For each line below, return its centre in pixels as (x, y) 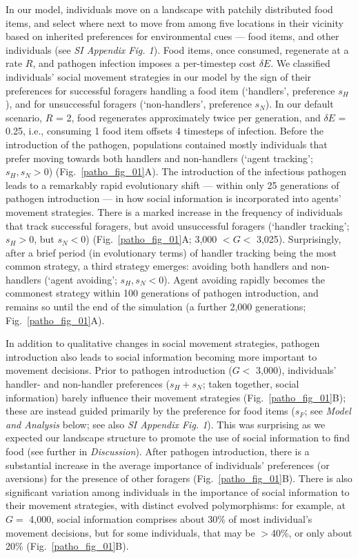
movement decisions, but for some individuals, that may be (130, 532)
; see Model (328, 411)
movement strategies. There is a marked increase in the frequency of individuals (174, 211)
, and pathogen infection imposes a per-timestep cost (144, 63)
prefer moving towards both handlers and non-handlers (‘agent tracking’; (159, 158)
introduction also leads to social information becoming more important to (161, 356)
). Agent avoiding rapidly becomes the (245, 279)
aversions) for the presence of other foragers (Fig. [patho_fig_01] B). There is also (179, 478)
